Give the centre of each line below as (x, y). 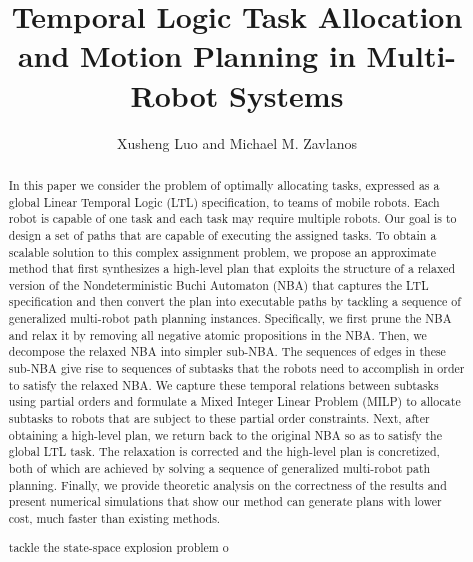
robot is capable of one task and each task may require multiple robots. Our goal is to (232, 218)
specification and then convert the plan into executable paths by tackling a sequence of (234, 301)
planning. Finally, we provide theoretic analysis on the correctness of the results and (227, 484)
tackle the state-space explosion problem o (118, 546)
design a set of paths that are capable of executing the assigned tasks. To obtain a (222, 234)
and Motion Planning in (186, 55)
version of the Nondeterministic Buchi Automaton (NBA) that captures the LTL (218, 284)
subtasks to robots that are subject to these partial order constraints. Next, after (219, 418)
